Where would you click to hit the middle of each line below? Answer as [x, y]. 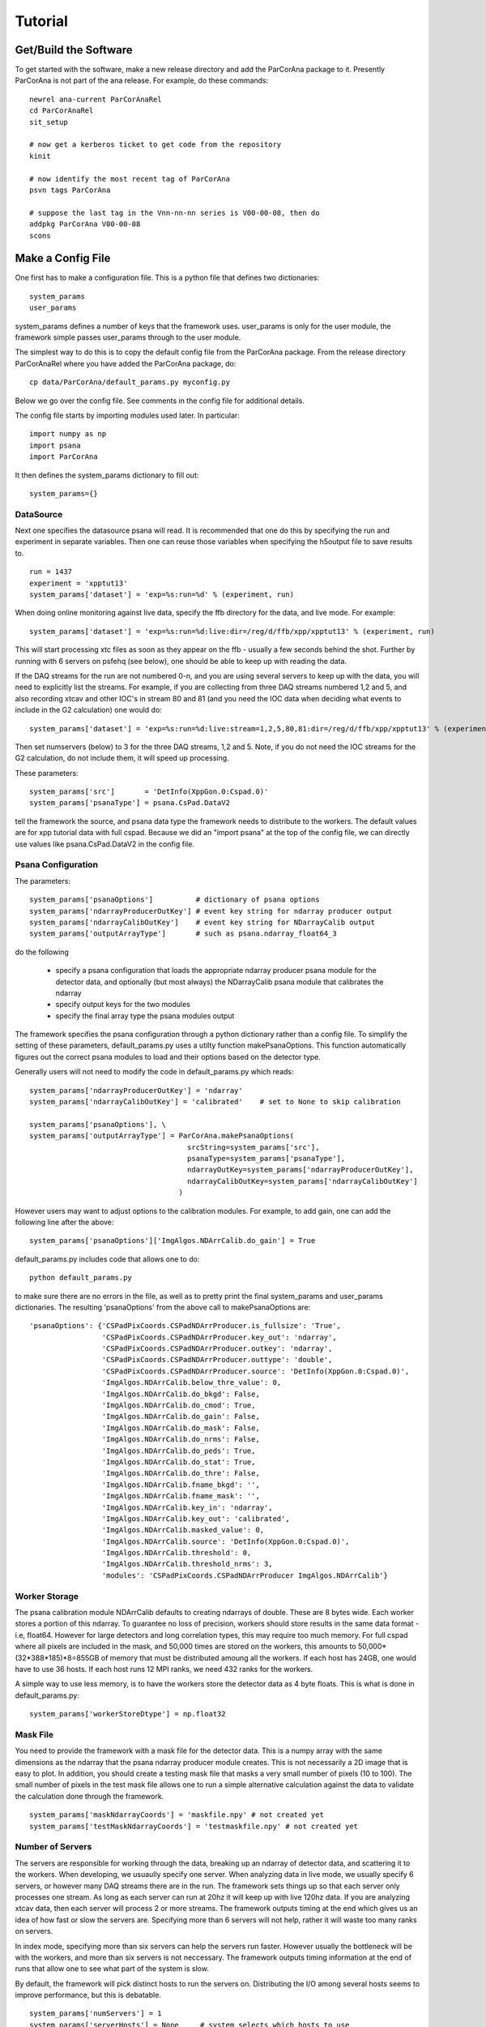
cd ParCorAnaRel [62, 111]
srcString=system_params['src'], [253, 1147]
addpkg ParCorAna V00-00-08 [85, 224]
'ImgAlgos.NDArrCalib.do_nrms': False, [181, 1440]
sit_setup [49, 122]
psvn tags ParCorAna [70, 190]
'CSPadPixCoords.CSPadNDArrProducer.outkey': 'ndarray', [217, 1349]
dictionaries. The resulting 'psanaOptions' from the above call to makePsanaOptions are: [163, 1307]
